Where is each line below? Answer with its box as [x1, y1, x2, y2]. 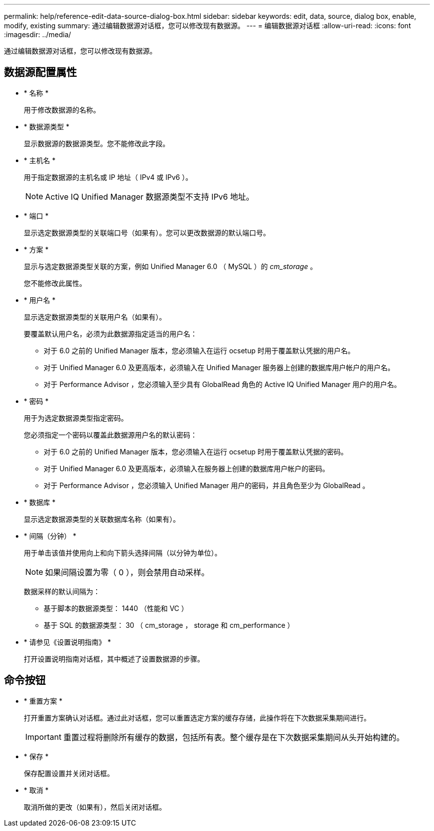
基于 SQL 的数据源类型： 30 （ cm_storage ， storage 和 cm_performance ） [44, 620, 294, 629]
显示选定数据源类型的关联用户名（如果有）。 [24, 312, 166, 321]
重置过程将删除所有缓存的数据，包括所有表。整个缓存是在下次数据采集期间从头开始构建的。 [63, 732, 404, 742]
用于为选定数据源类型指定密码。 [24, 413, 128, 422]
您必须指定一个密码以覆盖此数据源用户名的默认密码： [24, 430, 197, 439]
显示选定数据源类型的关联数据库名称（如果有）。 [24, 514, 180, 523]
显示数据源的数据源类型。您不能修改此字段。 [24, 139, 169, 148]
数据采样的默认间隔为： [24, 587, 100, 596]
